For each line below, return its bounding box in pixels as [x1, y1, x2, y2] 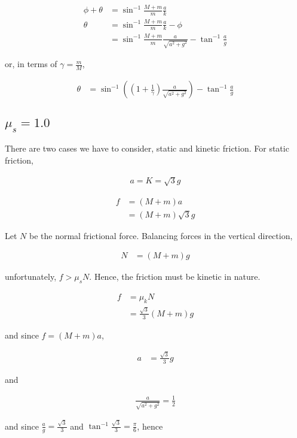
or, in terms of [5, 58, 57, 70]
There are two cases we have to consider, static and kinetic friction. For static [5, 142, 289, 155]
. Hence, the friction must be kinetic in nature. [89, 270, 261, 283]
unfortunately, [5, 270, 57, 283]
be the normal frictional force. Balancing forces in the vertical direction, [29, 229, 293, 241]
